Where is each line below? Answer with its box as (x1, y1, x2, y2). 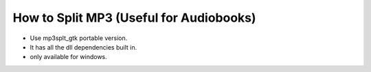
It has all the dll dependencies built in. (30, 43, 137, 51)
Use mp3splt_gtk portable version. (30, 34, 128, 42)
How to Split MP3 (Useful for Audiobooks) (12, 10, 257, 25)
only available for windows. (30, 53, 108, 61)
